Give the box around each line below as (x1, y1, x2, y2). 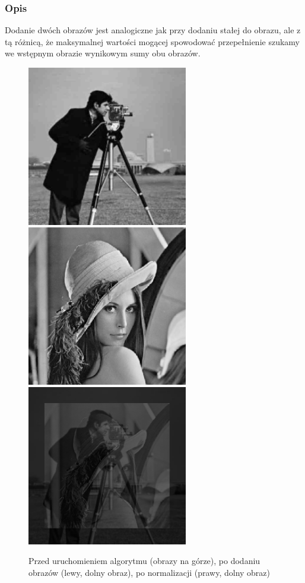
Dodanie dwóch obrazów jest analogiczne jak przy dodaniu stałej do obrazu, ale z (5, 24, 301, 36)
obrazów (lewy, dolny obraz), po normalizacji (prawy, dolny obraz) (28, 566, 271, 579)
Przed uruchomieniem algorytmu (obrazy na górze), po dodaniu (28, 555, 260, 567)
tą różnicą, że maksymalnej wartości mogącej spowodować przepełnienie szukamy (5, 35, 300, 47)
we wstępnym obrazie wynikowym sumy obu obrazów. (5, 47, 201, 59)
